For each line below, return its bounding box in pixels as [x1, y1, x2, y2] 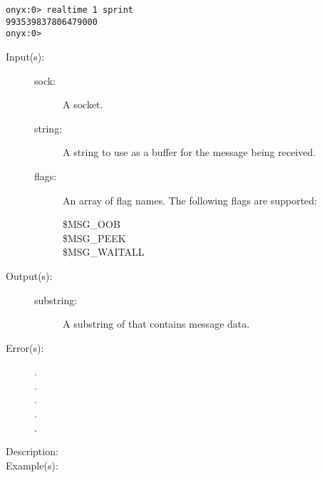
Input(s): [6, 48, 45, 63]
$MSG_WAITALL [63, 244, 145, 259]
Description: [6, 444, 58, 459]
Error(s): [6, 340, 44, 355]
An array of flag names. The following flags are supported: [63, 192, 318, 207]
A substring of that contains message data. [63, 316, 250, 331]
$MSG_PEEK [63, 230, 126, 245]
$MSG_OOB [63, 217, 120, 232]
